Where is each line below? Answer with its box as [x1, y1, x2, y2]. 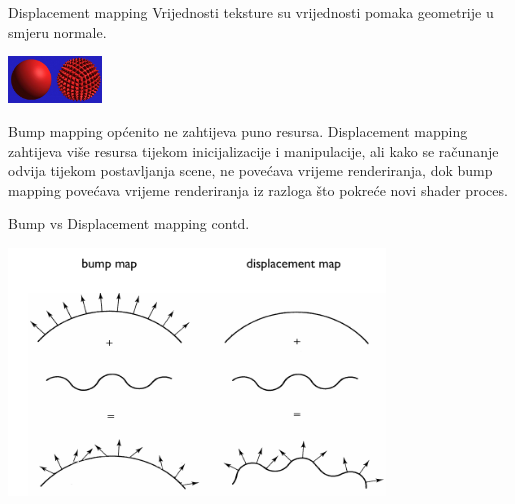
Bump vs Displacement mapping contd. [8, 213, 250, 234]
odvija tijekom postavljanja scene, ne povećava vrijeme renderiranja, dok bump [8, 160, 493, 181]
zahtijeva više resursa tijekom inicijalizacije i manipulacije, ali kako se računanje [8, 140, 499, 161]
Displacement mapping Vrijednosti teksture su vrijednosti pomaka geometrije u [8, 2, 494, 22]
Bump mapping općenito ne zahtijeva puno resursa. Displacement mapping [8, 120, 468, 141]
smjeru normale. [8, 21, 107, 42]
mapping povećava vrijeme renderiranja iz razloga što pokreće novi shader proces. [8, 179, 508, 200]
